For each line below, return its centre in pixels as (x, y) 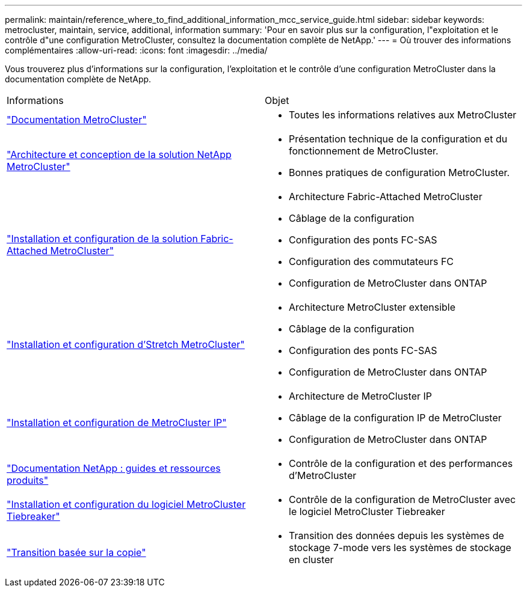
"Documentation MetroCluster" (77, 120)
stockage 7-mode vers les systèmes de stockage (400, 548)
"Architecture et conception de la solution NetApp (119, 154)
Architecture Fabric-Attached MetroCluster (386, 197)
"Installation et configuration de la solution (102, 239)
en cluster (311, 560)
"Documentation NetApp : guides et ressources (114, 468)
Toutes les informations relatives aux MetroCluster (403, 115)
